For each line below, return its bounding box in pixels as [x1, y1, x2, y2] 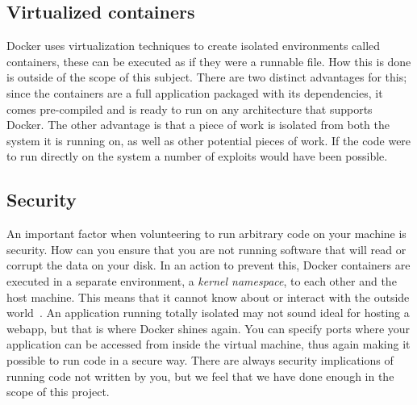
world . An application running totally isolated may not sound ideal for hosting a [6, 304, 410, 321]
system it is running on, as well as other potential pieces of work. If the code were [6, 132, 411, 148]
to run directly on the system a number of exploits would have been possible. [6, 148, 388, 165]
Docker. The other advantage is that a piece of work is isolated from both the [6, 116, 390, 133]
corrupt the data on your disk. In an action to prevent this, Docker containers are [6, 257, 411, 273]
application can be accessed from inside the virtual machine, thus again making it [6, 336, 411, 353]
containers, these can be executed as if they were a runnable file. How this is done [6, 52, 411, 69]
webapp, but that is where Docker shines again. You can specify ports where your [6, 319, 411, 336]
